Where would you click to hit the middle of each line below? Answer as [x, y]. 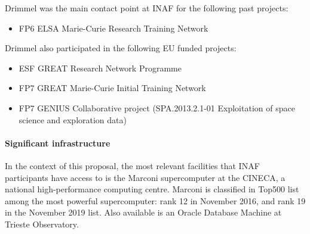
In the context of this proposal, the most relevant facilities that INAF [132, 165]
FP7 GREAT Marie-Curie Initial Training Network [112, 88]
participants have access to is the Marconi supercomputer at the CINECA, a [145, 177]
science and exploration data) [73, 119]
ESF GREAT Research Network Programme [100, 68]
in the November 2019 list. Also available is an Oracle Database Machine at [143, 212]
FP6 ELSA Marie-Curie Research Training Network [113, 28]
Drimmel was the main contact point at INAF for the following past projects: [147, 8]
